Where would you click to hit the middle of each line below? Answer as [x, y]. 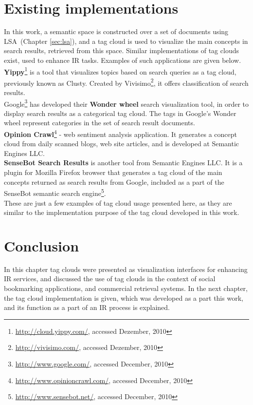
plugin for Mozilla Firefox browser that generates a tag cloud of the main [113, 172]
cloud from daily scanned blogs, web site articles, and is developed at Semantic [122, 144]
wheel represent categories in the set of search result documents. [99, 123]
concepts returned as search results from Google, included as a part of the [114, 182]
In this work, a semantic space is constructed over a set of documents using [116, 31]
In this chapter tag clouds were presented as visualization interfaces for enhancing [126, 269]
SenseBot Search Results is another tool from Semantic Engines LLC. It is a [123, 163]
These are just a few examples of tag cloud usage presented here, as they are [118, 202]
